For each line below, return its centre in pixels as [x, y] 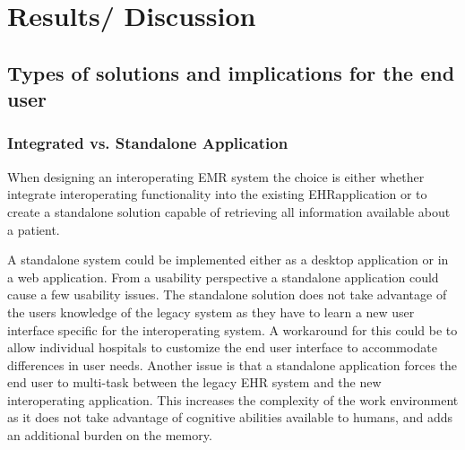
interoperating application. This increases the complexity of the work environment [233, 399]
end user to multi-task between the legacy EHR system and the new [194, 382]
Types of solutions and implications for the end [231, 72]
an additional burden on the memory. [110, 435]
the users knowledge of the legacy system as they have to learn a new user [211, 312]
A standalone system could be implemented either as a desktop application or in [228, 260]
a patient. [34, 229]
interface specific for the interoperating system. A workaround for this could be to [232, 329]
